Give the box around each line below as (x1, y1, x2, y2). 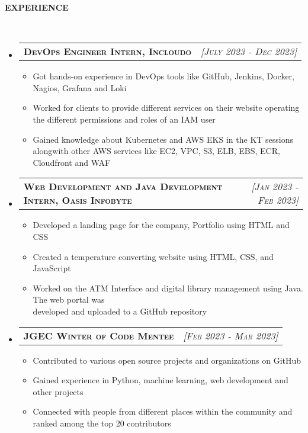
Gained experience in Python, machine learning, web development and (33, 374, 288, 386)
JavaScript (33, 262, 71, 274)
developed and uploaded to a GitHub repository (33, 304, 207, 317)
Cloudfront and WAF (33, 156, 111, 168)
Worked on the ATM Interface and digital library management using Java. (33, 281, 303, 294)
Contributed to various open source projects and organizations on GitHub (33, 354, 301, 366)
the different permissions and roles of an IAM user (33, 113, 216, 125)
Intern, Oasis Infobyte (23, 193, 132, 207)
